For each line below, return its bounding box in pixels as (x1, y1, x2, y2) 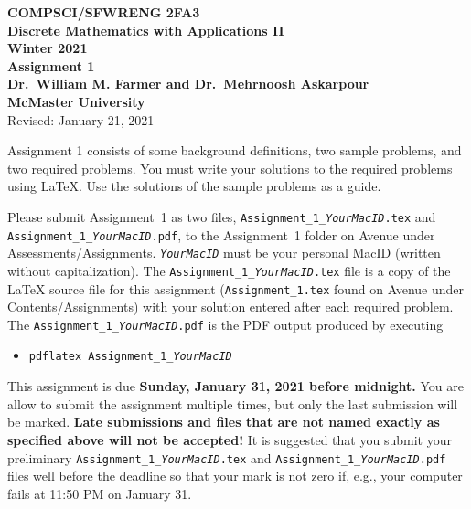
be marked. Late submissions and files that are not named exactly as (7, 412, 440, 431)
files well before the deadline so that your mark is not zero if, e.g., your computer (7, 466, 463, 485)
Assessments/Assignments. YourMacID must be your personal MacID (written (7, 243, 441, 262)
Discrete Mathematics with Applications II (7, 20, 284, 39)
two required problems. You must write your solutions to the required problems (7, 158, 453, 177)
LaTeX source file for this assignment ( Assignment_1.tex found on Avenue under (7, 279, 465, 298)
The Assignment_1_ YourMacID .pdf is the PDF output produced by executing (7, 314, 444, 334)
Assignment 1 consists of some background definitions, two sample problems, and (7, 141, 462, 160)
